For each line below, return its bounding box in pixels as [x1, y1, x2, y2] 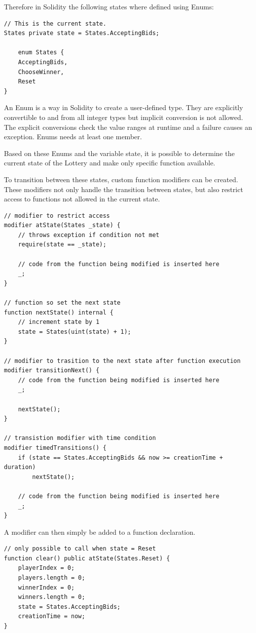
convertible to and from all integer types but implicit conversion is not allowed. [4, 112, 243, 122]
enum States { [18, 49, 64, 56]
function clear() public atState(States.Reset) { [4, 554, 170, 562]
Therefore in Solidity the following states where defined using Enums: [4, 1, 214, 11]
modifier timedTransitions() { [4, 444, 107, 451]
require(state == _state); [18, 241, 107, 248]
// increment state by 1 [18, 318, 100, 326]
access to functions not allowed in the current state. [4, 194, 160, 204]
